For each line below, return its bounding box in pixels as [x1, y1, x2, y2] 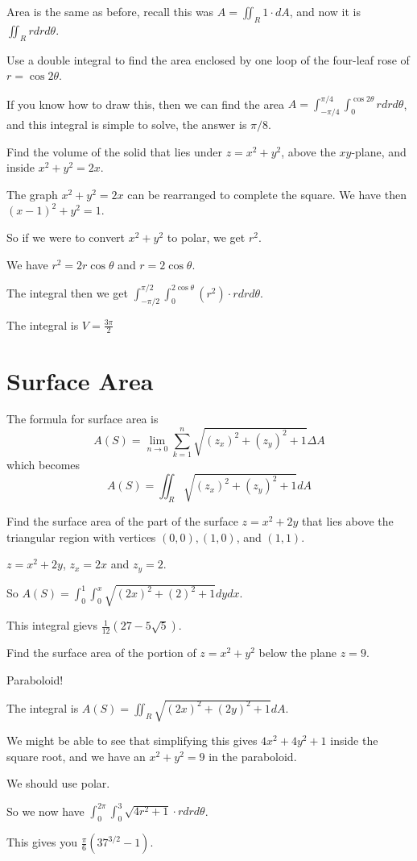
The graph [6, 185, 58, 202]
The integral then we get [6, 284, 128, 301]
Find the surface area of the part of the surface [6, 513, 238, 530]
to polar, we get [167, 229, 246, 246]
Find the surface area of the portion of [6, 644, 196, 661]
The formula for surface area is [6, 410, 159, 427]
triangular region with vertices [6, 528, 156, 545]
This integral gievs [6, 617, 97, 634]
